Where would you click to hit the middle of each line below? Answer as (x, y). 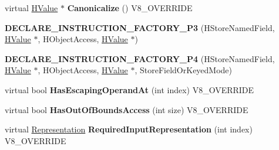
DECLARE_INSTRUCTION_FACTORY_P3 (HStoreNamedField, (140, 27)
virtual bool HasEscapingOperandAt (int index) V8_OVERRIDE (130, 89)
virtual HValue (31, 8)
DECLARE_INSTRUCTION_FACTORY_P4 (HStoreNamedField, (140, 58)
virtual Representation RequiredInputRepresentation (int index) (129, 129)
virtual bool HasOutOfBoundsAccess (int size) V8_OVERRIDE (127, 109)
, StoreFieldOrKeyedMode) (184, 70)
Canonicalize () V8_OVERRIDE (130, 8)
